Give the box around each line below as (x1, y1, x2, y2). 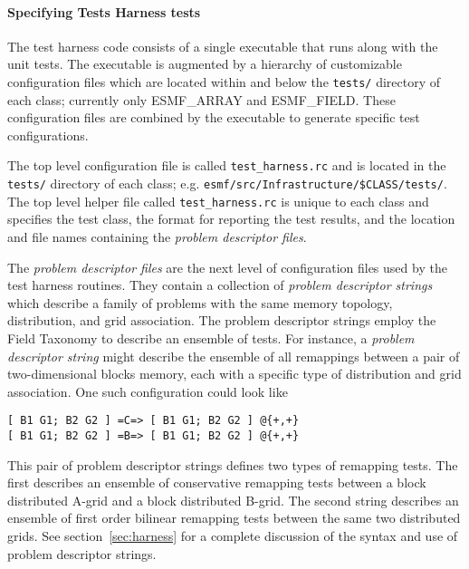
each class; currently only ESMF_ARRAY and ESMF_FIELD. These (7, 90, 396, 109)
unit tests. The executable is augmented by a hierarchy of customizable (7, 54, 402, 73)
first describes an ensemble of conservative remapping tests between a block (7, 473, 426, 492)
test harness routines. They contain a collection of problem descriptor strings (7, 275, 433, 294)
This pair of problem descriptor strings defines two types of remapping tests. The (7, 455, 458, 474)
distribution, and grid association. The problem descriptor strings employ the (7, 311, 436, 330)
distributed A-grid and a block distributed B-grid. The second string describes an (7, 490, 459, 509)
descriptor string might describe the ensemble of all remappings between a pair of (7, 346, 460, 365)
